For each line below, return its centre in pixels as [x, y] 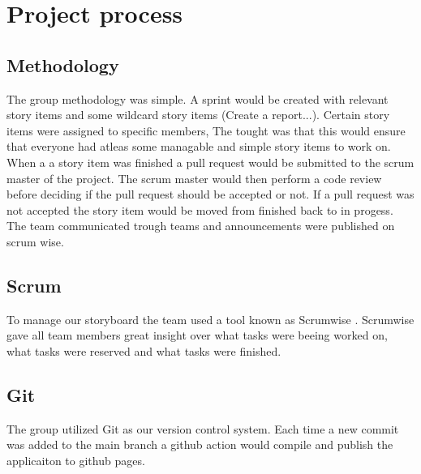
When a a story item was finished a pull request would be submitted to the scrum [210, 162]
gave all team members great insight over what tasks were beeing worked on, [197, 335]
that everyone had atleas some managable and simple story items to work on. [199, 146]
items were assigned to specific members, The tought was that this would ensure [206, 130]
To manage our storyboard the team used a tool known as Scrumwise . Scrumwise [210, 319]
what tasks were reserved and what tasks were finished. [144, 350]
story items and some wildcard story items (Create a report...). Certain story [198, 115]
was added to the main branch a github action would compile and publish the [200, 444]
